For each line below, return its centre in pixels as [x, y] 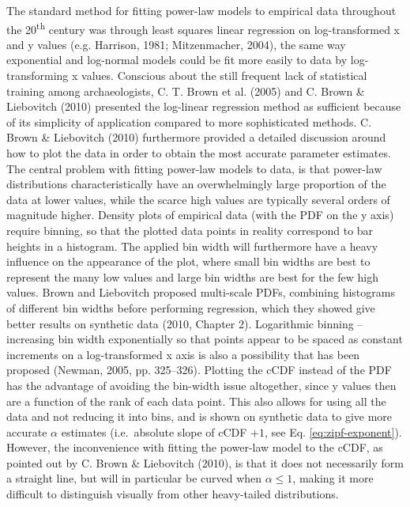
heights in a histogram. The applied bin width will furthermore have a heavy [192, 246]
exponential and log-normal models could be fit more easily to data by [177, 60]
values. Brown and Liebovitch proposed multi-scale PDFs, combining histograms [201, 292]
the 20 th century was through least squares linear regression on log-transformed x [203, 28]
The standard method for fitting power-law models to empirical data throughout [201, 10]
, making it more [333, 478]
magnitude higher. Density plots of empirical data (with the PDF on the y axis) [200, 215]
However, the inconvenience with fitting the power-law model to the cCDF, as [195, 447]
